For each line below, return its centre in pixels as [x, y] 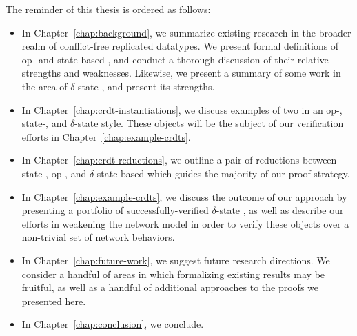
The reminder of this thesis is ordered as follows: [108, 9]
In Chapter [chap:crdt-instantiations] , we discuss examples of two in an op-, [182, 109]
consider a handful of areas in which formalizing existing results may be [173, 274]
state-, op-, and [54, 173]
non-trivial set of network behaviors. [98, 237]
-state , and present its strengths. [145, 86]
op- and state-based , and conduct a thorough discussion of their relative [175, 59]
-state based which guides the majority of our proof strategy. [222, 173]
